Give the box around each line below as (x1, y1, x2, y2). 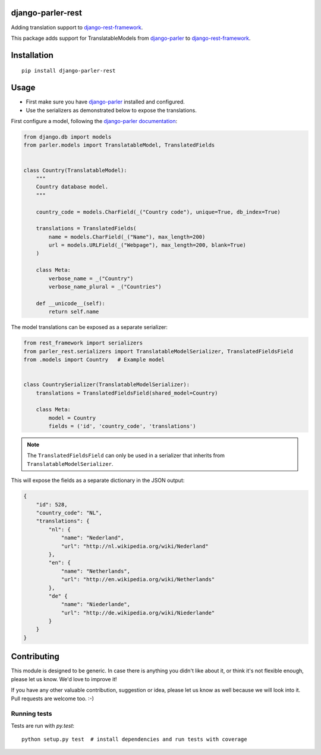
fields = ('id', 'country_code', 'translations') (48, 423, 196, 430)
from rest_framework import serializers (23, 340, 143, 346)
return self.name (48, 308, 99, 315)
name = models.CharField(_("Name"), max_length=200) (48, 233, 206, 240)
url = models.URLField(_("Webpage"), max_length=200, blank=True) (48, 242, 247, 249)
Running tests (11, 710, 52, 718)
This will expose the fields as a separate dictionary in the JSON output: (11, 477, 185, 484)
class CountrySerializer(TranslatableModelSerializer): (23, 381, 190, 388)
